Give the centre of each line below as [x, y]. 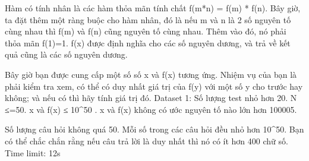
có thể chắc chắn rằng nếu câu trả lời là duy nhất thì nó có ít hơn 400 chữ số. [146, 141]
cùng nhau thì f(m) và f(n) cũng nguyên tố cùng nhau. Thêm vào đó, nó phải [146, 31]
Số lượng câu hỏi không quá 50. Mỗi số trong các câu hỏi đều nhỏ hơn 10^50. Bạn [154, 129]
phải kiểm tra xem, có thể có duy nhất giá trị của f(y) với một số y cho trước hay [154, 86]
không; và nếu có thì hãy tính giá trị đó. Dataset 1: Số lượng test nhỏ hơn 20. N [151, 98]
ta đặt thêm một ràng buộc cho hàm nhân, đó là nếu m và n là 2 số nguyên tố [148, 19]
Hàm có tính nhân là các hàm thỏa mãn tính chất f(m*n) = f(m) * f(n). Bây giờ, [153, 8]
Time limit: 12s [33, 152]
